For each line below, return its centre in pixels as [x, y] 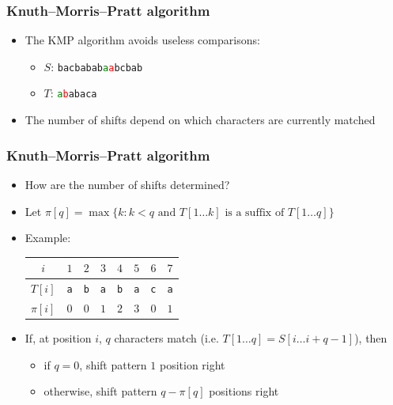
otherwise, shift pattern [100, 391]
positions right [244, 391]
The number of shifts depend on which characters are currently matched [200, 120]
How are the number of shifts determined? [127, 184]
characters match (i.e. [166, 338]
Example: [48, 238]
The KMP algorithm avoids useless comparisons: [142, 40]
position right [192, 364]
